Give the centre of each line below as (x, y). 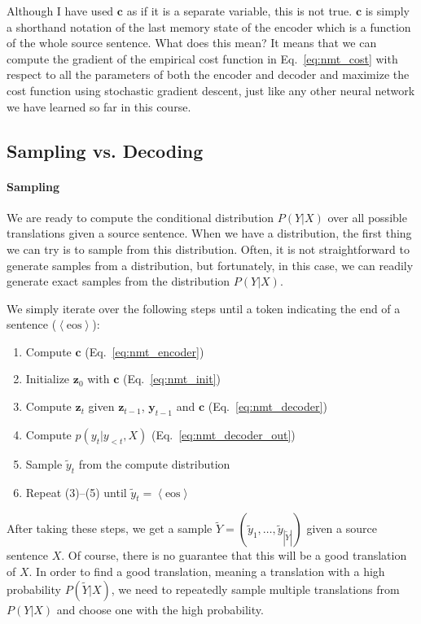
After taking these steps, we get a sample (110, 528)
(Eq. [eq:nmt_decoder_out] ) (223, 434)
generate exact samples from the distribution (118, 281)
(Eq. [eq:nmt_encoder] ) (145, 351)
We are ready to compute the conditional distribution (140, 217)
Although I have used (60, 11)
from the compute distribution (154, 463)
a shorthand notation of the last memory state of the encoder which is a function (209, 26)
